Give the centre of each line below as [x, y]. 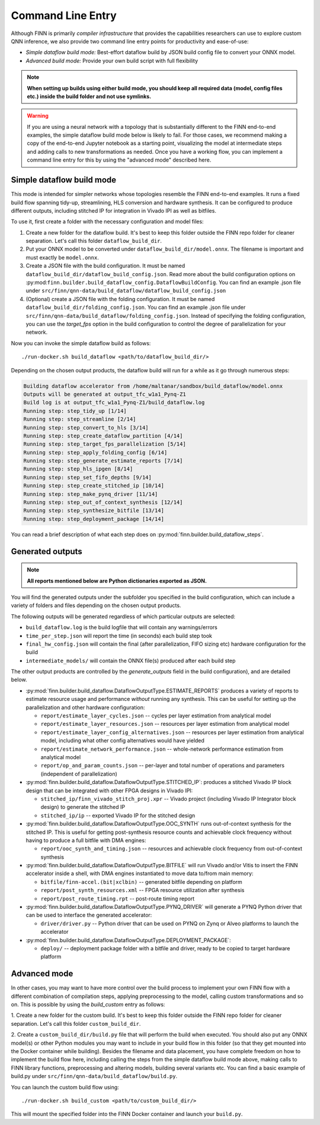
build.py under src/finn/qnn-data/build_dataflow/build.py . [94, 1076]
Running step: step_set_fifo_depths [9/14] [88, 477]
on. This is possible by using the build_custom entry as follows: [88, 1004]
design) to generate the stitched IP [83, 807]
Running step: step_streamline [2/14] [80, 419]
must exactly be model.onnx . [62, 257]
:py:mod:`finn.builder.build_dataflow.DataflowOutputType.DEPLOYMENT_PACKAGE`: [128, 940]
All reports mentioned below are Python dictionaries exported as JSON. [117, 581]
